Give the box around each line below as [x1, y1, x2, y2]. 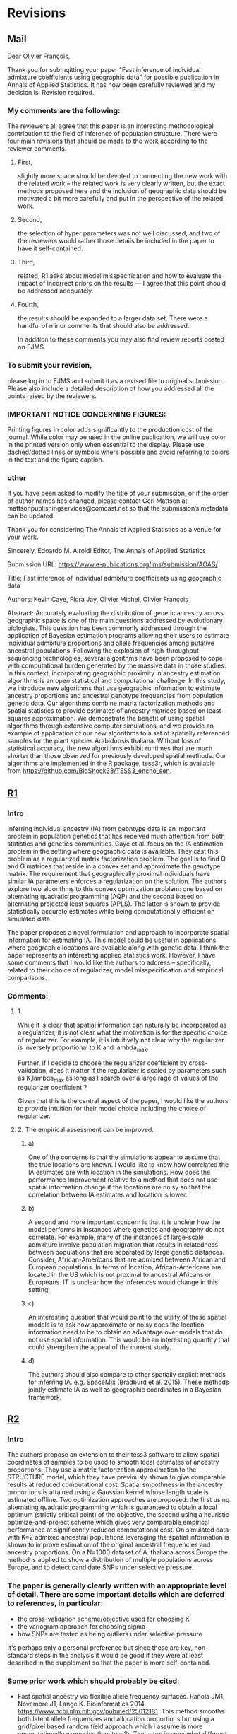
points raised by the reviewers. [7, 391, 97, 400]
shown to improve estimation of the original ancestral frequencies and [7, 1540, 211, 1549]
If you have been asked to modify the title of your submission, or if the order [7, 489, 229, 498]
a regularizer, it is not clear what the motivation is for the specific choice [17, 1028, 228, 1037]
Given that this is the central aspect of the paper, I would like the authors [17, 1096, 229, 1105]
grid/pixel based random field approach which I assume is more [17, 1722, 203, 1730]
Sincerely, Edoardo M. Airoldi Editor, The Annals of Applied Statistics [7, 547, 207, 555]
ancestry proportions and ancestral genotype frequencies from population [7, 692, 224, 700]
